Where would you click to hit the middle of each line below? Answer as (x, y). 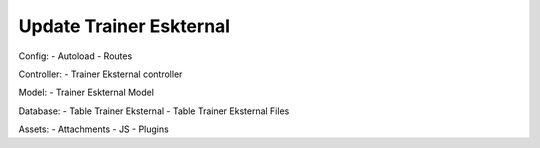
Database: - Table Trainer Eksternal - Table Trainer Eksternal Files (154, 111)
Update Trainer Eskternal (124, 26)
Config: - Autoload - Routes (75, 56)
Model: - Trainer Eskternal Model (86, 92)
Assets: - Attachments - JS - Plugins (93, 129)
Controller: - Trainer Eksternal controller (100, 74)
